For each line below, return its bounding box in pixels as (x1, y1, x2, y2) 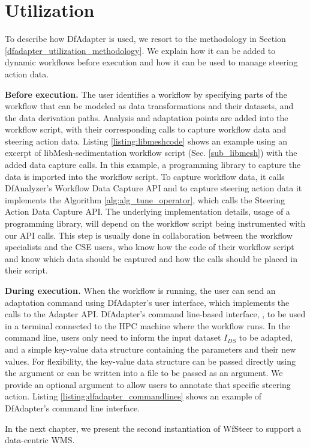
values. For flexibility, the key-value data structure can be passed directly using (5, 354, 296, 367)
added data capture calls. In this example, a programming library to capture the (5, 158, 301, 171)
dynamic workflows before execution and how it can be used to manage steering (5, 56, 298, 68)
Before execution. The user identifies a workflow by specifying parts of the (5, 88, 287, 100)
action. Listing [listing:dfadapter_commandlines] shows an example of (5, 390, 262, 402)
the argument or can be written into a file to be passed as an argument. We (5, 366, 283, 379)
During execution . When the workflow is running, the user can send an (5, 284, 276, 296)
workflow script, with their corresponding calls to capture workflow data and (5, 123, 287, 136)
